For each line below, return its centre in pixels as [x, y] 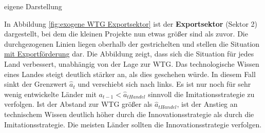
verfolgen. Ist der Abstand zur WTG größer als [78, 104]
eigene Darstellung [33, 6]
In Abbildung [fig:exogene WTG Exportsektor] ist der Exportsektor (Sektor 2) [131, 23]
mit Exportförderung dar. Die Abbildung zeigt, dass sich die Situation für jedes [129, 54]
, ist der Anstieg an [207, 104]
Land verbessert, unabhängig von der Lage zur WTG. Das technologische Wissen [132, 63]
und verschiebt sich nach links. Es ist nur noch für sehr [164, 84]
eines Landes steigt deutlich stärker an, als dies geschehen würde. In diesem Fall [130, 74]
